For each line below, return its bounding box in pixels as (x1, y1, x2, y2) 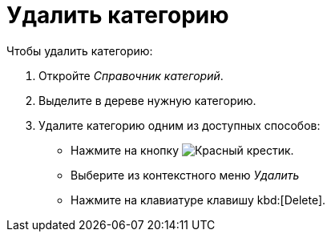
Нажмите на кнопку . (71, 143, 294, 157)
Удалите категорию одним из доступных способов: (38, 118, 321, 132)
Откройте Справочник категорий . (38, 68, 224, 83)
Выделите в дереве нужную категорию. (38, 93, 256, 107)
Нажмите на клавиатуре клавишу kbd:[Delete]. (71, 192, 326, 207)
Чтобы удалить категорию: (6, 43, 153, 58)
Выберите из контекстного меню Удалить (71, 167, 300, 182)
